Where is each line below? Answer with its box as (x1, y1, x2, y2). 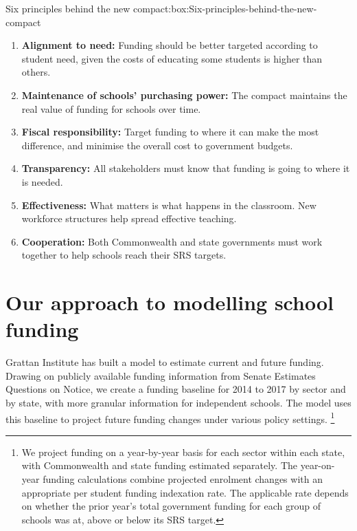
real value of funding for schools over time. (21, 101, 201, 116)
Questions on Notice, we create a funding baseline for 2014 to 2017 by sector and (5, 382, 346, 396)
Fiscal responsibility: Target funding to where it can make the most (21, 124, 319, 139)
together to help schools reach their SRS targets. (21, 248, 227, 262)
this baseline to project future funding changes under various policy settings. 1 (5, 409, 335, 426)
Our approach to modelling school (5, 288, 334, 316)
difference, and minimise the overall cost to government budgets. (21, 138, 293, 152)
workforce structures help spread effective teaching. (21, 211, 237, 226)
